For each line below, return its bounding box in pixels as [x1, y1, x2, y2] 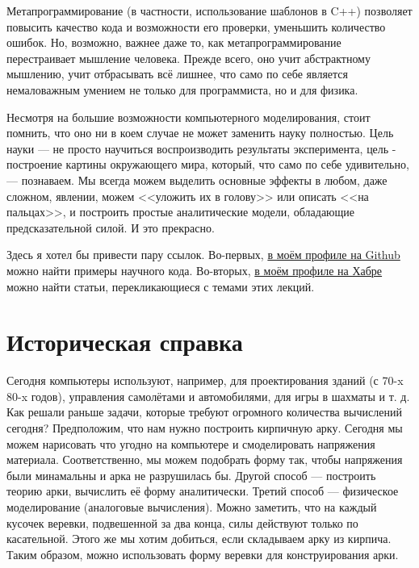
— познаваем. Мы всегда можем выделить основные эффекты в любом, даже [6, 171, 388, 188]
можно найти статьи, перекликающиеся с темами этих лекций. [6, 278, 315, 294]
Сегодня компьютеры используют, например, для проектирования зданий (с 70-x [6, 372, 404, 389]
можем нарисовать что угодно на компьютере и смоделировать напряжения [6, 435, 375, 452]
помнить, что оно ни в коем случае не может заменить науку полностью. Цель [6, 124, 394, 141]
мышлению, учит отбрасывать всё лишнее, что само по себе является [6, 65, 349, 82]
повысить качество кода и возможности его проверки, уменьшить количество [6, 18, 386, 35]
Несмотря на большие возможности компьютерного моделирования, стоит [6, 108, 371, 125]
